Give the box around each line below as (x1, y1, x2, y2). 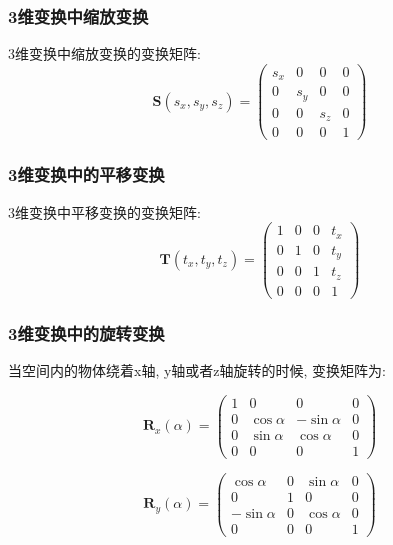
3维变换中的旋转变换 (8, 320, 165, 345)
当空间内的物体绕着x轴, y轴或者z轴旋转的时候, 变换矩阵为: (8, 359, 386, 380)
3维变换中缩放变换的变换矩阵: (8, 43, 201, 64)
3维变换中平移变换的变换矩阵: (8, 201, 201, 222)
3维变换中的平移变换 (8, 162, 165, 187)
